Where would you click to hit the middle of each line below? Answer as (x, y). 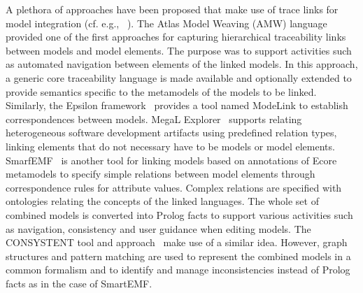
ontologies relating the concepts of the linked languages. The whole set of (162, 201)
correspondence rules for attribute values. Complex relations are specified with (174, 187)
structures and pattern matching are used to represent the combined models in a (178, 256)
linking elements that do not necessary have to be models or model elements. (170, 146)
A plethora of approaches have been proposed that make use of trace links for (172, 9)
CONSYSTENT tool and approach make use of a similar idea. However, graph (177, 242)
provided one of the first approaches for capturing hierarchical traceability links (176, 37)
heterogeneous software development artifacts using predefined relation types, (171, 133)
